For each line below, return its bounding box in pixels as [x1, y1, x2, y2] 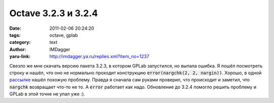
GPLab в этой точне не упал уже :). [9, 91, 85, 97]
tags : [9, 32, 21, 38]
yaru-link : [9, 54, 30, 60]
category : [9, 39, 31, 45]
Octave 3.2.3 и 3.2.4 [9, 8, 98, 19]
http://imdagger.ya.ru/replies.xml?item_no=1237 [49, 54, 150, 60]
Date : [9, 25, 21, 31]
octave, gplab [49, 32, 78, 38]
